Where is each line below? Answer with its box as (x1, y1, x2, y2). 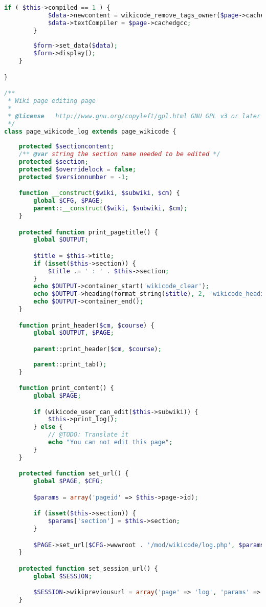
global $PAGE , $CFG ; (33, 478, 103, 485)
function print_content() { (18, 384, 114, 392)
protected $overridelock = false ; (18, 165, 136, 173)
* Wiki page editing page (8, 97, 96, 105)
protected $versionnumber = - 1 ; (18, 173, 129, 181)
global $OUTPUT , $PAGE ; (33, 329, 114, 337)
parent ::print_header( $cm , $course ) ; (33, 345, 162, 353)
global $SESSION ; (33, 572, 92, 580)
